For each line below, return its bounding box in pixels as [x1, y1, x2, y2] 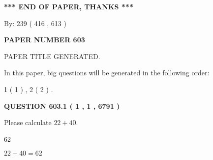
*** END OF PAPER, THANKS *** [4, 1, 133, 11]
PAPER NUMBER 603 [4, 34, 85, 45]
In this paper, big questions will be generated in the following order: [4, 67, 210, 78]
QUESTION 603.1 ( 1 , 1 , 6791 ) [4, 100, 120, 111]
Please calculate [4, 117, 52, 128]
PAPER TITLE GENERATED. [4, 51, 100, 61]
